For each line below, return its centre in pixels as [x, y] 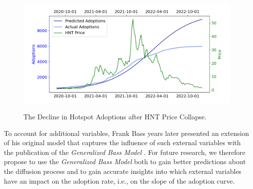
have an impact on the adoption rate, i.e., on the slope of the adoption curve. [119, 180]
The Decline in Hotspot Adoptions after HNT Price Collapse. [115, 117]
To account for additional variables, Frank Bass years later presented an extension [126, 133]
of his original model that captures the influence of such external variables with [122, 142]
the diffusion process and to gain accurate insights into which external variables [123, 171]
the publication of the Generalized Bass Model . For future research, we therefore [125, 152]
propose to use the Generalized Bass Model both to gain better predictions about [125, 161]
